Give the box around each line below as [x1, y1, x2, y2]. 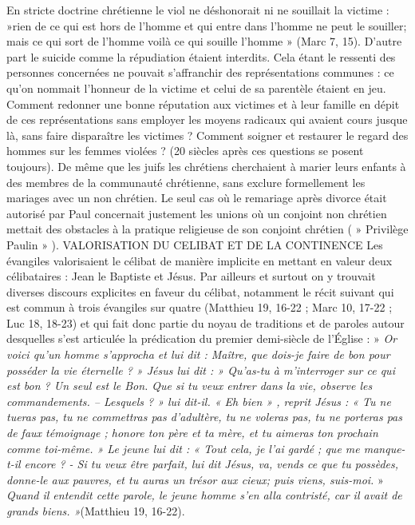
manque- [363, 439, 405, 456]
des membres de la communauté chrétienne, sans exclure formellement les [6, 173, 366, 190]
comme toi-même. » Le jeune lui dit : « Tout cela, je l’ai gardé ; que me [6, 439, 360, 456]
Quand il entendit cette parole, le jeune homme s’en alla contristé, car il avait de [6, 487, 402, 503]
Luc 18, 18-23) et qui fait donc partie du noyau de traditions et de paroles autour [6, 314, 405, 331]
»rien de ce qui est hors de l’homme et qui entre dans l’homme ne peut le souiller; [6, 17, 407, 34]
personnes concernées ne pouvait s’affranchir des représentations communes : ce [6, 64, 394, 81]
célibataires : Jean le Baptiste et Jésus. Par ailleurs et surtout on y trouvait [6, 268, 376, 284]
